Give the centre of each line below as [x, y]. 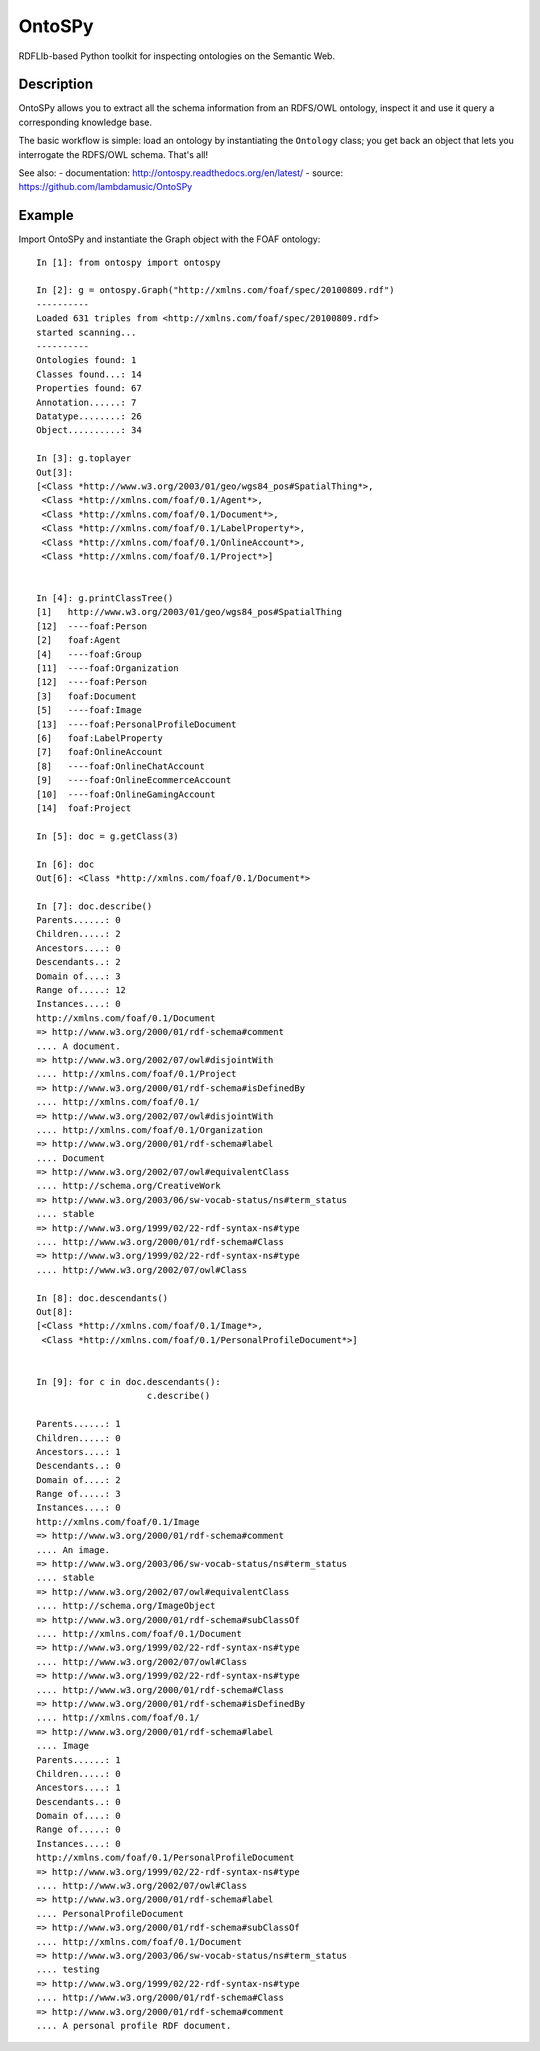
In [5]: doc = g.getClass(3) [107, 836]
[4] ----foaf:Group [89, 654]
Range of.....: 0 [78, 1829]
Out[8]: [55, 1311]
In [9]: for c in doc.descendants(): [129, 1381]
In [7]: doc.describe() [94, 906]
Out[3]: [55, 472]
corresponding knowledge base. [85, 122]
